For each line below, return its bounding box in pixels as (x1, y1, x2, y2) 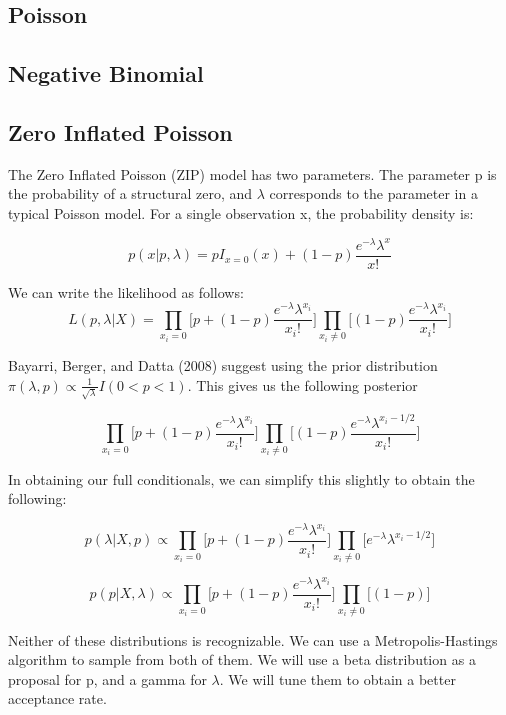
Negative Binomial (8, 58, 204, 89)
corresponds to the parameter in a (269, 183, 478, 204)
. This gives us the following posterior (187, 374, 418, 395)
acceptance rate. (8, 688, 107, 709)
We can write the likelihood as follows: (8, 281, 244, 302)
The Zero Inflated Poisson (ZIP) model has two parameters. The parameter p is (8, 163, 497, 184)
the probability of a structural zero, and (8, 183, 253, 204)
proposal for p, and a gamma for (8, 668, 207, 689)
